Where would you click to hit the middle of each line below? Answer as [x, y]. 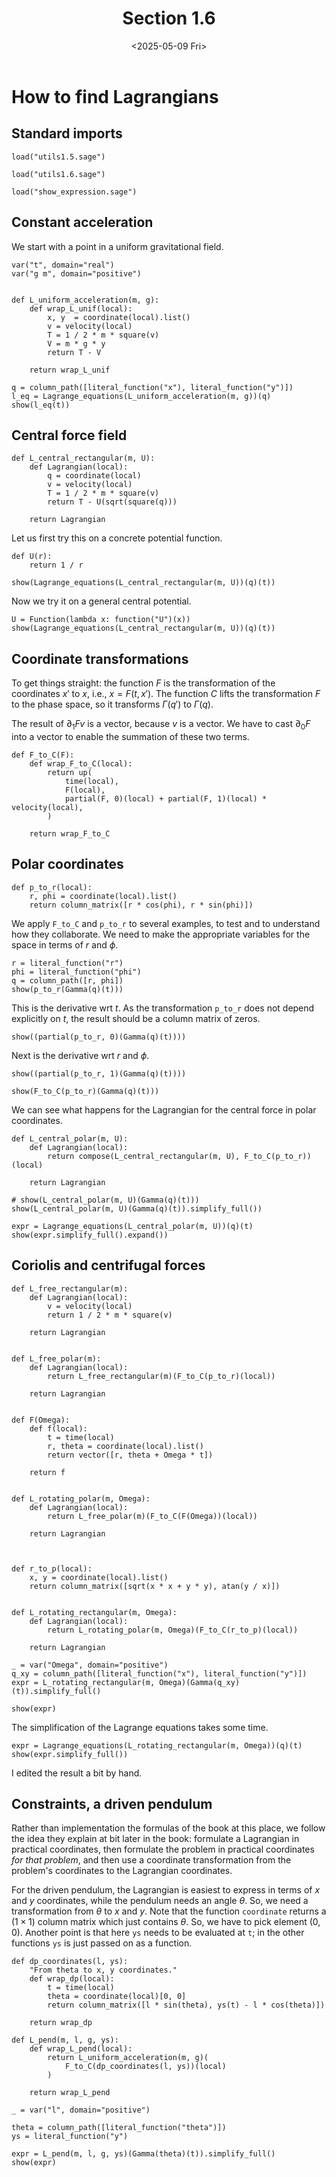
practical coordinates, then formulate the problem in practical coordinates [163, 1849]
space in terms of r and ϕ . [65, 944]
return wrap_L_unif [70, 370]
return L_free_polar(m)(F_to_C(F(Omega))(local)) [152, 1516]
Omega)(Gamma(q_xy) [200, 1682]
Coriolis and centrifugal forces [108, 1265]
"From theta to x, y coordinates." [103, 1970]
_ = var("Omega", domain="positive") [90, 1665]
